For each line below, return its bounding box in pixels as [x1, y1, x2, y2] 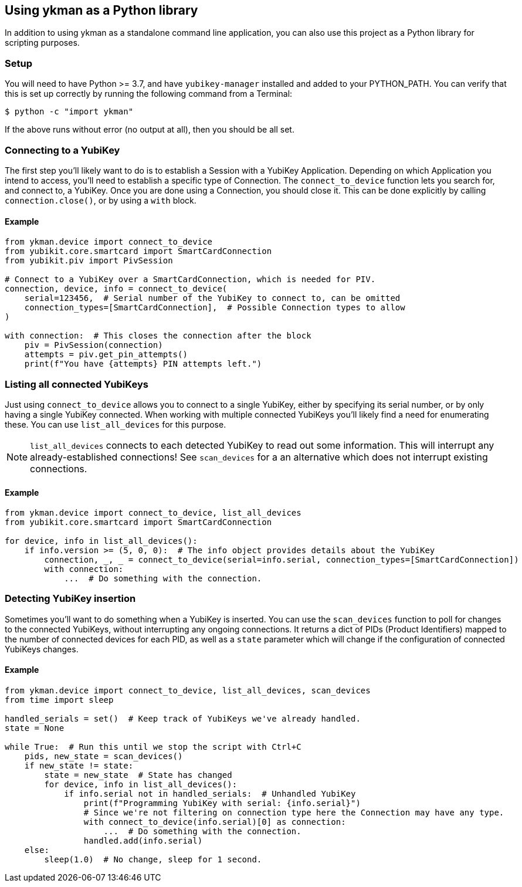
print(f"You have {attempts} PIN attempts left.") [24, 359, 262, 369]
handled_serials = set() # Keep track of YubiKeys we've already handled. [5, 714, 361, 724]
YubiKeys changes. [5, 644, 79, 654]
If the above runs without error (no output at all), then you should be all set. [5, 124, 294, 135]
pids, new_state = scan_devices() [24, 751, 183, 761]
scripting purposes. [5, 38, 80, 48]
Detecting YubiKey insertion [5, 593, 136, 605]
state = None [5, 723, 65, 733]
